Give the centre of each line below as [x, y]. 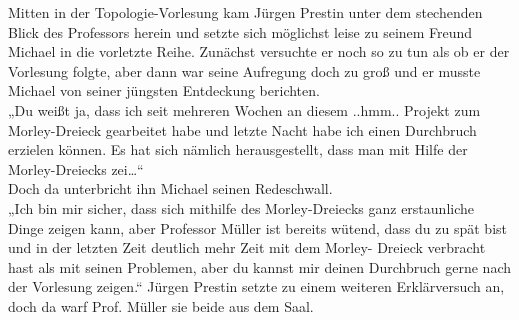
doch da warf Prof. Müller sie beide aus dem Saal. [161, 305]
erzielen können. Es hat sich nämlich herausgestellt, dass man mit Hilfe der [238, 149]
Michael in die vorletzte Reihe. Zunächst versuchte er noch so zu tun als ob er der [259, 51]
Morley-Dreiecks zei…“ [76, 168]
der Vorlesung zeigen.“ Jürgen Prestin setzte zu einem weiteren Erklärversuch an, [256, 286]
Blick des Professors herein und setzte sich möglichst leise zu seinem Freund [240, 31]
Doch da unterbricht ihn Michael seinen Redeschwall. [170, 188]
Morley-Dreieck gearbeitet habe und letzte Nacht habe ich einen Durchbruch [242, 129]
